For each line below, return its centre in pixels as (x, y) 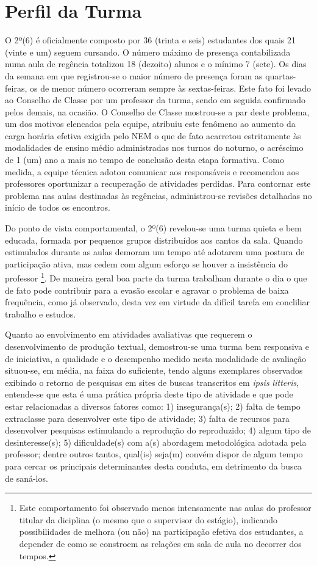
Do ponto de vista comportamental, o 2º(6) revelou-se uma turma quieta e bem (153, 228)
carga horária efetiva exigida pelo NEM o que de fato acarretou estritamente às (153, 135)
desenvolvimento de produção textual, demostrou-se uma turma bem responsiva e (157, 346)
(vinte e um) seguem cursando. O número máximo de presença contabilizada (148, 52)
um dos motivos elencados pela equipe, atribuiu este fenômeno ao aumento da (150, 124)
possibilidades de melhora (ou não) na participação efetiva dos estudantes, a (161, 532)
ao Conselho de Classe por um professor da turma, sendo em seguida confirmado (155, 100)
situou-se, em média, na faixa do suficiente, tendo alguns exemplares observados (154, 370)
